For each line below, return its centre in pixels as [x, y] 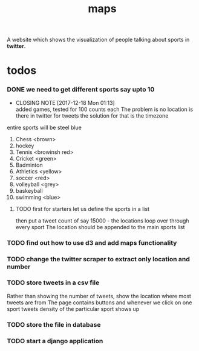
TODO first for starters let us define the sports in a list [83, 209]
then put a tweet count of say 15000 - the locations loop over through [102, 221]
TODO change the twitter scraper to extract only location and [98, 259]
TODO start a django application [55, 341]
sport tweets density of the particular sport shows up [73, 309]
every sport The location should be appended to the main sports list [100, 227]
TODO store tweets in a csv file [53, 282]
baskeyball [29, 190]
